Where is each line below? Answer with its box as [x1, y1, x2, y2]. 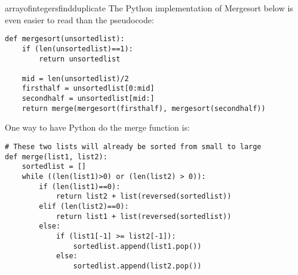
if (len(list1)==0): [39, 182, 121, 191]
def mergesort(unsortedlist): [5, 35, 125, 44]
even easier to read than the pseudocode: [5, 13, 154, 26]
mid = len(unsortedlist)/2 [21, 74, 129, 83]
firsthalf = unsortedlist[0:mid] [21, 84, 155, 93]
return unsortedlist [39, 54, 121, 63]
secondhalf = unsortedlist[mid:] [21, 94, 155, 103]
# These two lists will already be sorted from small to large [5, 143, 262, 152]
